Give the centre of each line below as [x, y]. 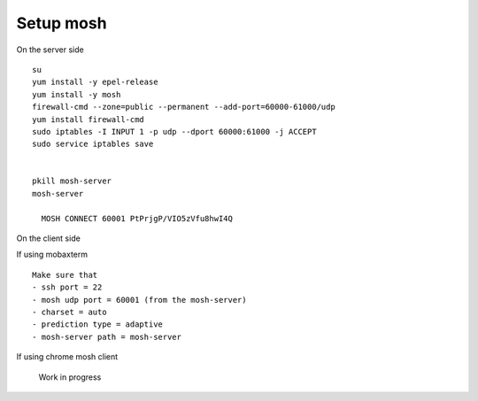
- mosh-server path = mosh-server [107, 337]
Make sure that [65, 275]
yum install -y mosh [77, 94]
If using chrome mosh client [67, 357]
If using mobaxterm [52, 254]
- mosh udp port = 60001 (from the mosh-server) [139, 300]
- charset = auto [69, 312]
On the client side [49, 238]
